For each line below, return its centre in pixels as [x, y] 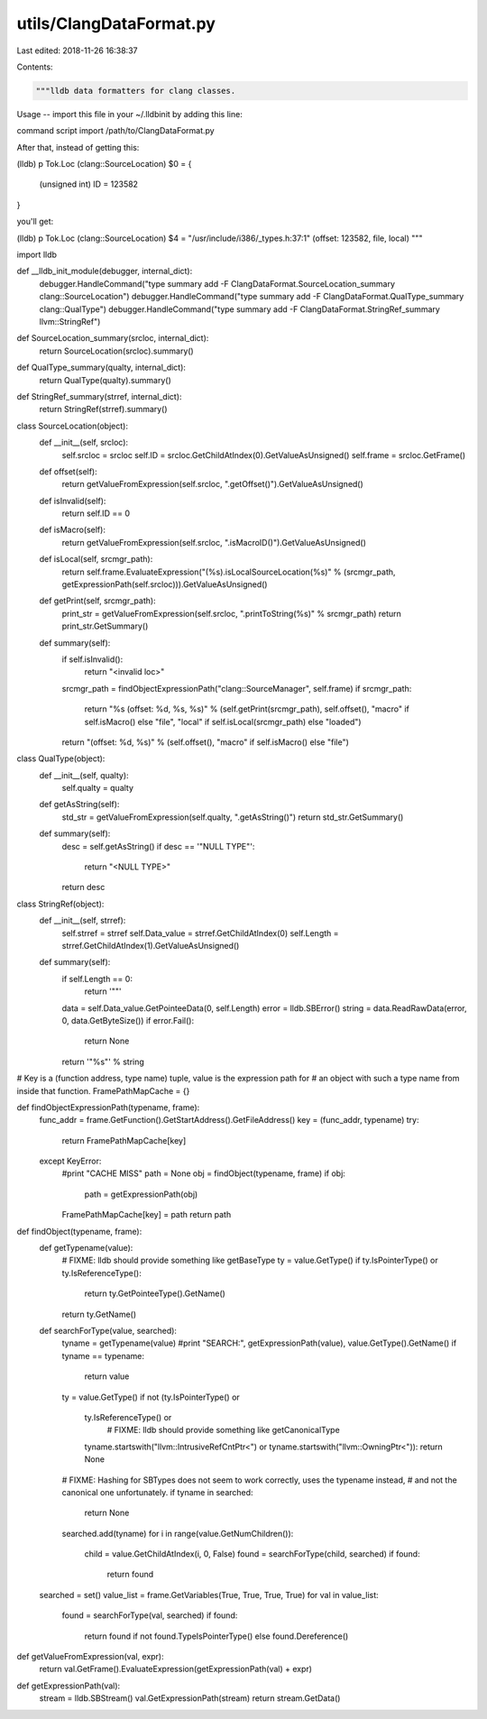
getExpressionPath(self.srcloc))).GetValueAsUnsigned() [165, 584]
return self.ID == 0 [96, 513]
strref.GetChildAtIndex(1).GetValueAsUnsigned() [151, 946]
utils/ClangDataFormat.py [116, 23]
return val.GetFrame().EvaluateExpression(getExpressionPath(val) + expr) [176, 1669]
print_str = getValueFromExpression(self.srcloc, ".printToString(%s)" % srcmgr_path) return [231, 613]
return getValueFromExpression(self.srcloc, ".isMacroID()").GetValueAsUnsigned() [214, 542]
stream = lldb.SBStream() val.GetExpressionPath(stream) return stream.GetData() [190, 1698]
